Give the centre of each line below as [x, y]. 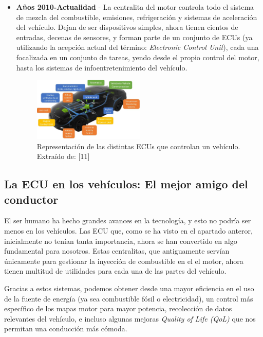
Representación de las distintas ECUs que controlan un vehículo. [138, 146]
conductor [31, 199]
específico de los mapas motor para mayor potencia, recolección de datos [118, 308]
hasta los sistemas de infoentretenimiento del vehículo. [102, 67]
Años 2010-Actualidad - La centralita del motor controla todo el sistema [135, 7]
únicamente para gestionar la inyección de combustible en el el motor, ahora [124, 261]
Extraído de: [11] [63, 156]
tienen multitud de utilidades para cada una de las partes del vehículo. [115, 271]
